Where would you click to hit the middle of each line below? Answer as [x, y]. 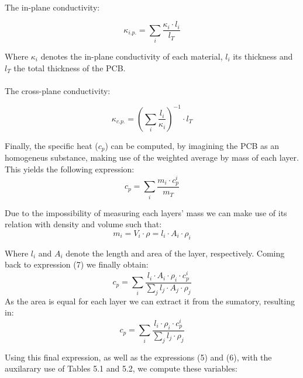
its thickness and [263, 56]
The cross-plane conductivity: [58, 90]
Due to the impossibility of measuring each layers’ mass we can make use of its [146, 212]
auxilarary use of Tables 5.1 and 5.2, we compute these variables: [121, 368]
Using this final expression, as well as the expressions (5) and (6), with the [138, 357]
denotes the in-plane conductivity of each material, [132, 56]
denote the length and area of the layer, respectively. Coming [175, 253]
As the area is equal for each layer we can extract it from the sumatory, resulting [150, 301]
